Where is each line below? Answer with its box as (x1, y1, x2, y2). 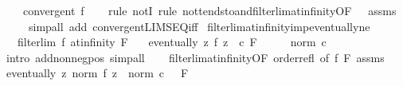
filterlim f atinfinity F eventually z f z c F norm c (17, 33, 327, 50)
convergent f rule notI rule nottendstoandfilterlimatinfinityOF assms (22, 2, 397, 18)
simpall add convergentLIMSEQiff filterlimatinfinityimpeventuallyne (28, 18, 370, 34)
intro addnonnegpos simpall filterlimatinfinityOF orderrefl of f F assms (6, 49, 385, 65)
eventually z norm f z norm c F (6, 64, 189, 81)
